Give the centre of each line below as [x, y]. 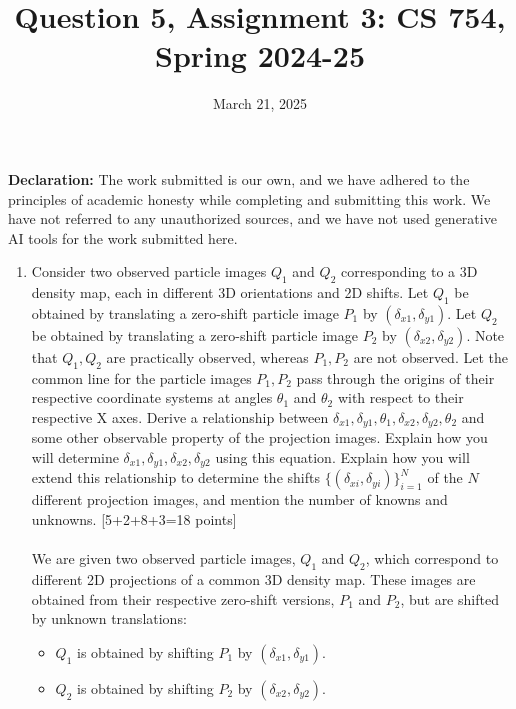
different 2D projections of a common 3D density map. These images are [253, 578]
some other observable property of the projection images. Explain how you [259, 437]
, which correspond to [432, 558]
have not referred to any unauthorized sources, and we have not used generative [252, 218]
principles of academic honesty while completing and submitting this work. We [249, 198]
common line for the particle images [141, 377]
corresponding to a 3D [409, 271]
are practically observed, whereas [207, 356]
